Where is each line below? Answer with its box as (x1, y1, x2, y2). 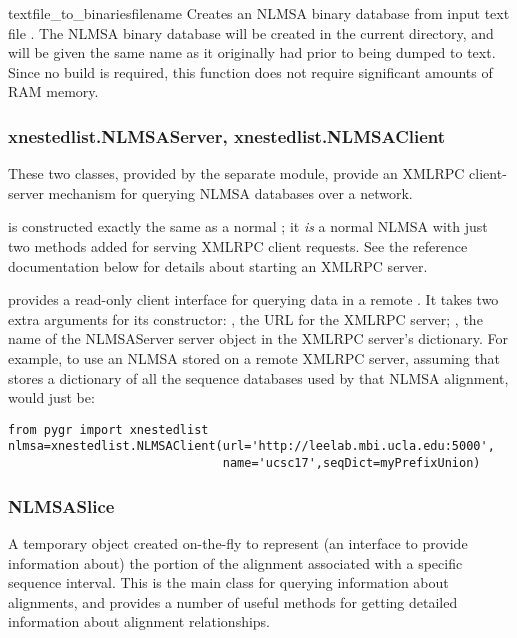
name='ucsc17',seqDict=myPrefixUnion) (222, 456, 481, 471)
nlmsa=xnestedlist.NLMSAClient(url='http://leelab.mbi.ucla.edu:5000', (8, 439, 495, 454)
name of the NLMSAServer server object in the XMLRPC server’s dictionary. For (8, 328, 509, 349)
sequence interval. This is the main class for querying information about (8, 572, 449, 593)
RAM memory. (8, 81, 99, 102)
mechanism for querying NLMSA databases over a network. (48, 182, 413, 203)
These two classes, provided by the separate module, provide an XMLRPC (8, 163, 465, 184)
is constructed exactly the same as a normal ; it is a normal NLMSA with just (8, 216, 488, 237)
